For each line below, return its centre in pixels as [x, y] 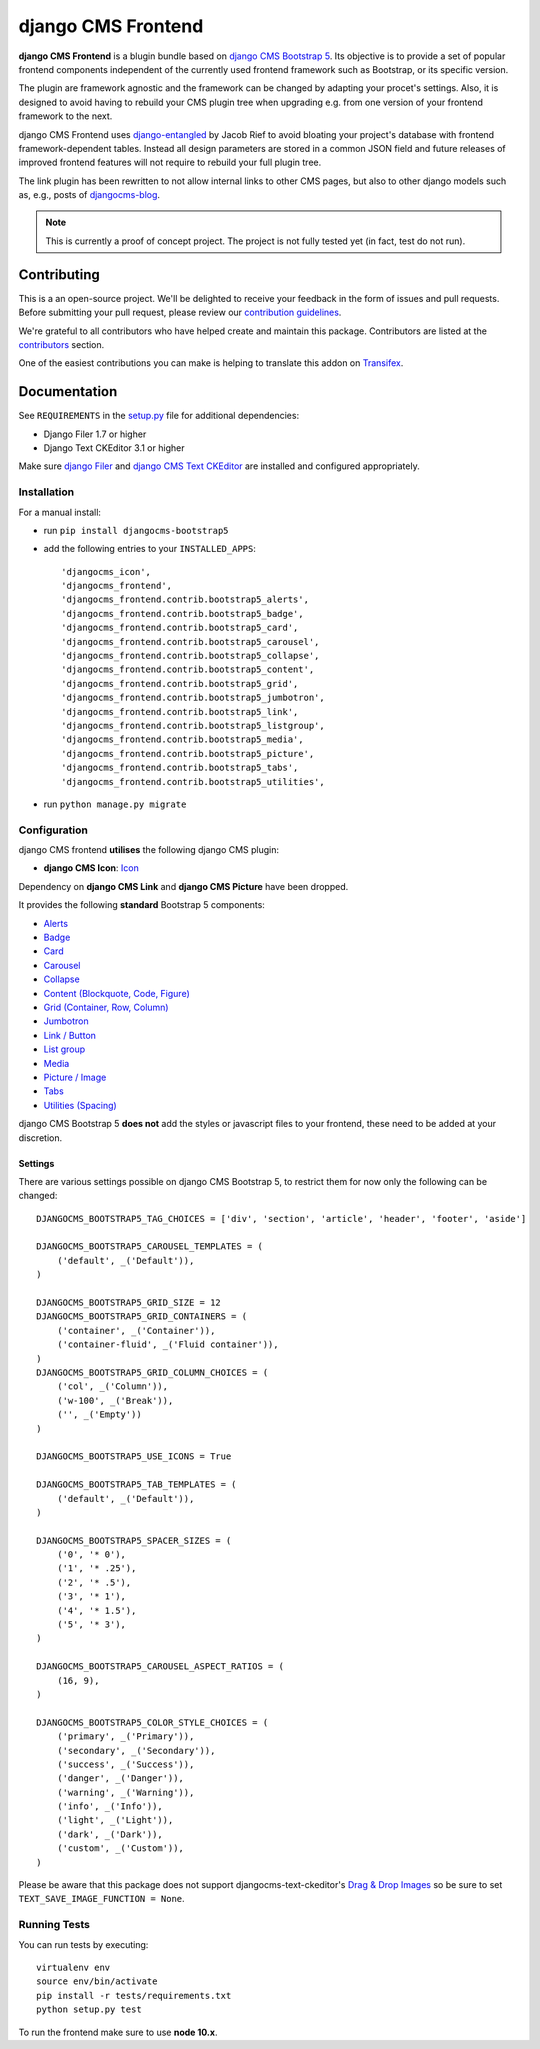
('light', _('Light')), [115, 1820]
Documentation [68, 391]
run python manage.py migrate [115, 804]
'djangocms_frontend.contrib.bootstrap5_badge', [182, 613]
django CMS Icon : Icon [91, 868]
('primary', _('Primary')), [125, 1736]
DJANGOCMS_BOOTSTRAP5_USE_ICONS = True [134, 1456]
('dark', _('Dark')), [110, 1834]
